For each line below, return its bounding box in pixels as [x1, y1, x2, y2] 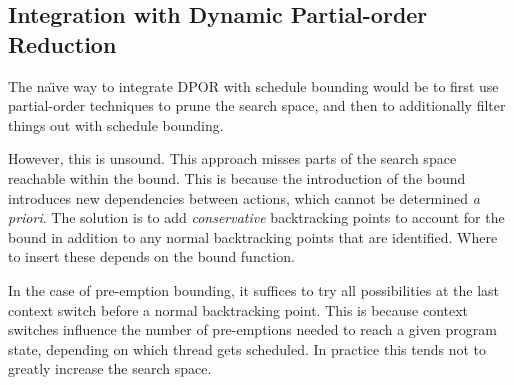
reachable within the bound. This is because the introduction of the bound [8, 167, 466, 188]
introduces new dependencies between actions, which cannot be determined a [8, 187, 480, 208]
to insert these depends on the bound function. [8, 246, 295, 267]
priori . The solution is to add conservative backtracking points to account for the [8, 207, 505, 228]
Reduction [8, 28, 117, 59]
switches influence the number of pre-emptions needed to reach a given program [8, 319, 497, 340]
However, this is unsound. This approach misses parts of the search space [8, 148, 457, 169]
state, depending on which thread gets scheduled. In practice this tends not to [8, 338, 487, 359]
